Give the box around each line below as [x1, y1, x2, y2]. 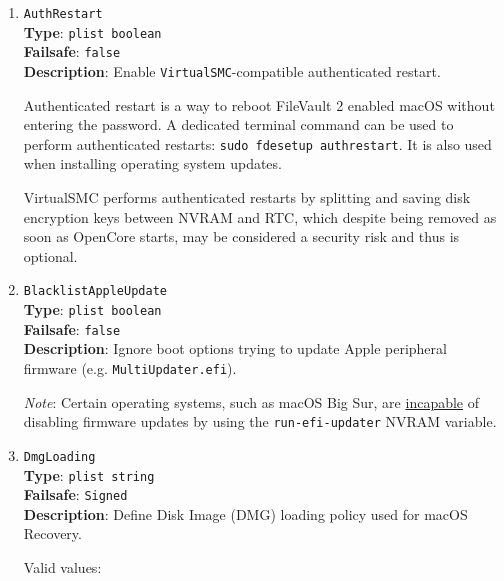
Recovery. [23, 523, 82, 544]
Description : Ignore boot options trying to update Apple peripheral [23, 338, 447, 359]
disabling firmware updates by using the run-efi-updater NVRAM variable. [23, 411, 497, 432]
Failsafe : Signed [23, 484, 128, 505]
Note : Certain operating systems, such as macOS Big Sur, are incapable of [23, 391, 480, 412]
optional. [23, 245, 78, 266]
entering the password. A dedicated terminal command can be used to [23, 114, 454, 135]
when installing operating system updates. [23, 153, 282, 174]
